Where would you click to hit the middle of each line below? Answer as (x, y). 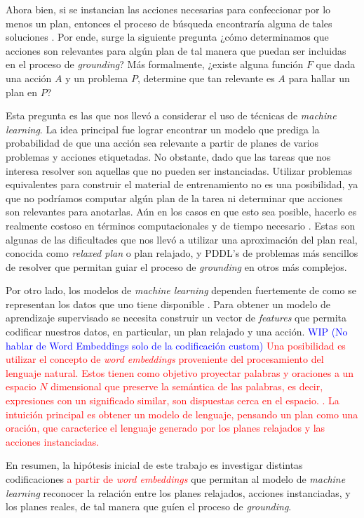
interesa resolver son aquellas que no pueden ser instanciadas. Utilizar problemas (179, 170)
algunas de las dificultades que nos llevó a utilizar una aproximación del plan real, (182, 239)
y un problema (97, 78)
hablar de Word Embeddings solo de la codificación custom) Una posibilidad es (176, 345)
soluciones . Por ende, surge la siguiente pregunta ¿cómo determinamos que (167, 37)
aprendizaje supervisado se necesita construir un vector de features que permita (176, 318)
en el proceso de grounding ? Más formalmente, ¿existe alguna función (155, 64)
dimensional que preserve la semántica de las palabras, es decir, (187, 386)
